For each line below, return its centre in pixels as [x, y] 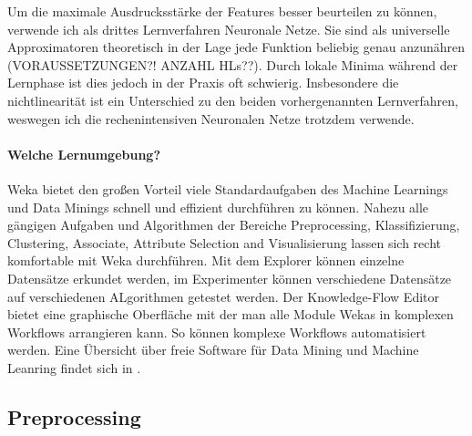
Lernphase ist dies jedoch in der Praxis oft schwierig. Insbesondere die [203, 83]
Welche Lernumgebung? [84, 154]
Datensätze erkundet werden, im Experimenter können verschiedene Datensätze [230, 278]
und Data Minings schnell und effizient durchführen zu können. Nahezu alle [218, 207]
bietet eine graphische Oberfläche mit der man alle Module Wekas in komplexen [231, 314]
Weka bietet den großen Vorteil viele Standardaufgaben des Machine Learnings [228, 188]
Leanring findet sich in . [74, 367]
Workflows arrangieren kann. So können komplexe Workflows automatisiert [217, 332]
